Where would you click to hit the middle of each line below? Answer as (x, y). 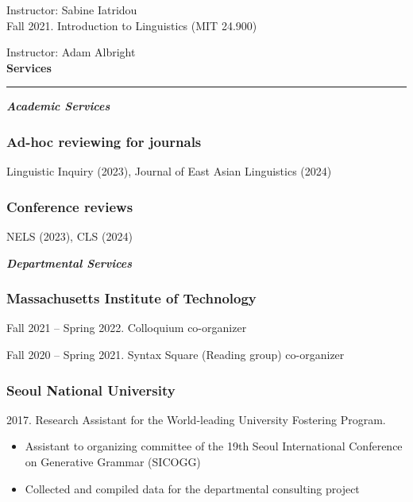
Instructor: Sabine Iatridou (72, 10)
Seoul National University (91, 390)
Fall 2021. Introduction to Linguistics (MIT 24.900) (132, 25)
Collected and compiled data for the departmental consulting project (192, 488)
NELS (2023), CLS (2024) (69, 236)
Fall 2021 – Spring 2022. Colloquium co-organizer (127, 328)
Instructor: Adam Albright (71, 52)
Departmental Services (69, 263)
